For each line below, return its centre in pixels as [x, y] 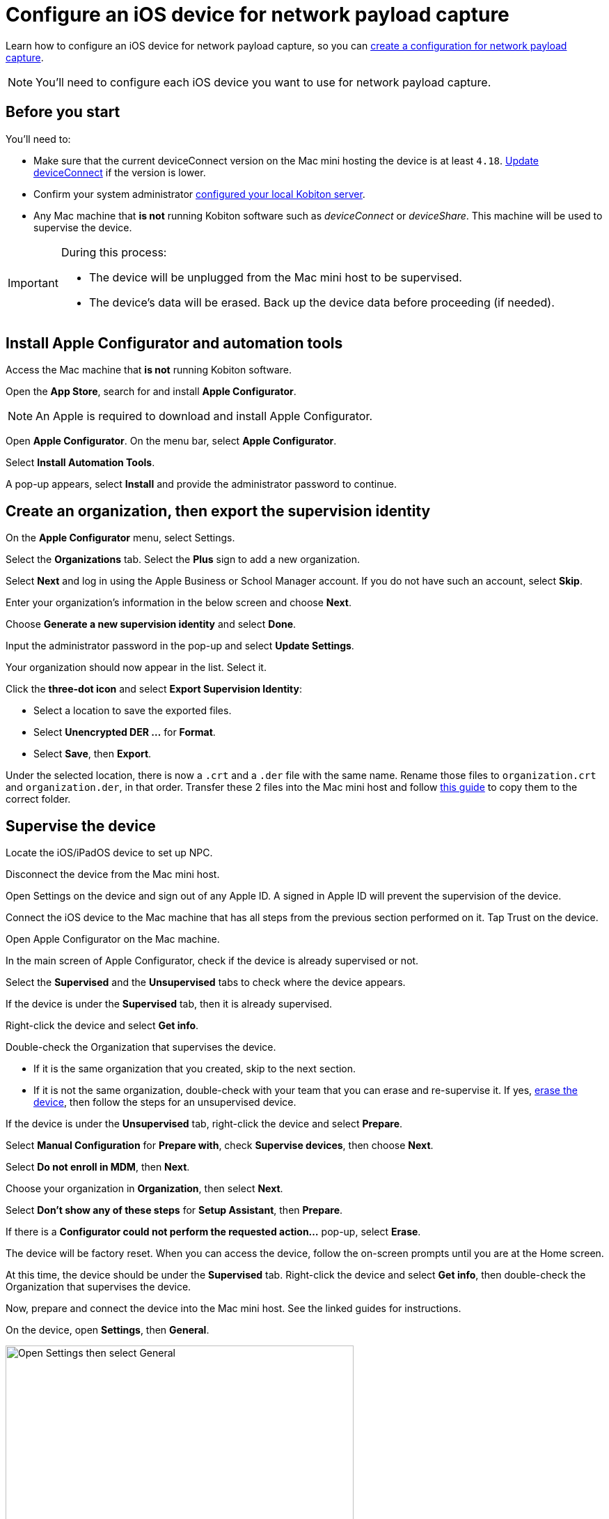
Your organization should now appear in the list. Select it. [136, 668]
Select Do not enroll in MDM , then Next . [98, 1167]
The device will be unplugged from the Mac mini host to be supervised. [275, 277]
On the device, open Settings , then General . [108, 1330]
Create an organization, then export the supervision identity [218, 511]
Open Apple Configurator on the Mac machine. [113, 939]
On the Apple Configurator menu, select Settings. [120, 538]
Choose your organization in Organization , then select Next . [144, 1189]
